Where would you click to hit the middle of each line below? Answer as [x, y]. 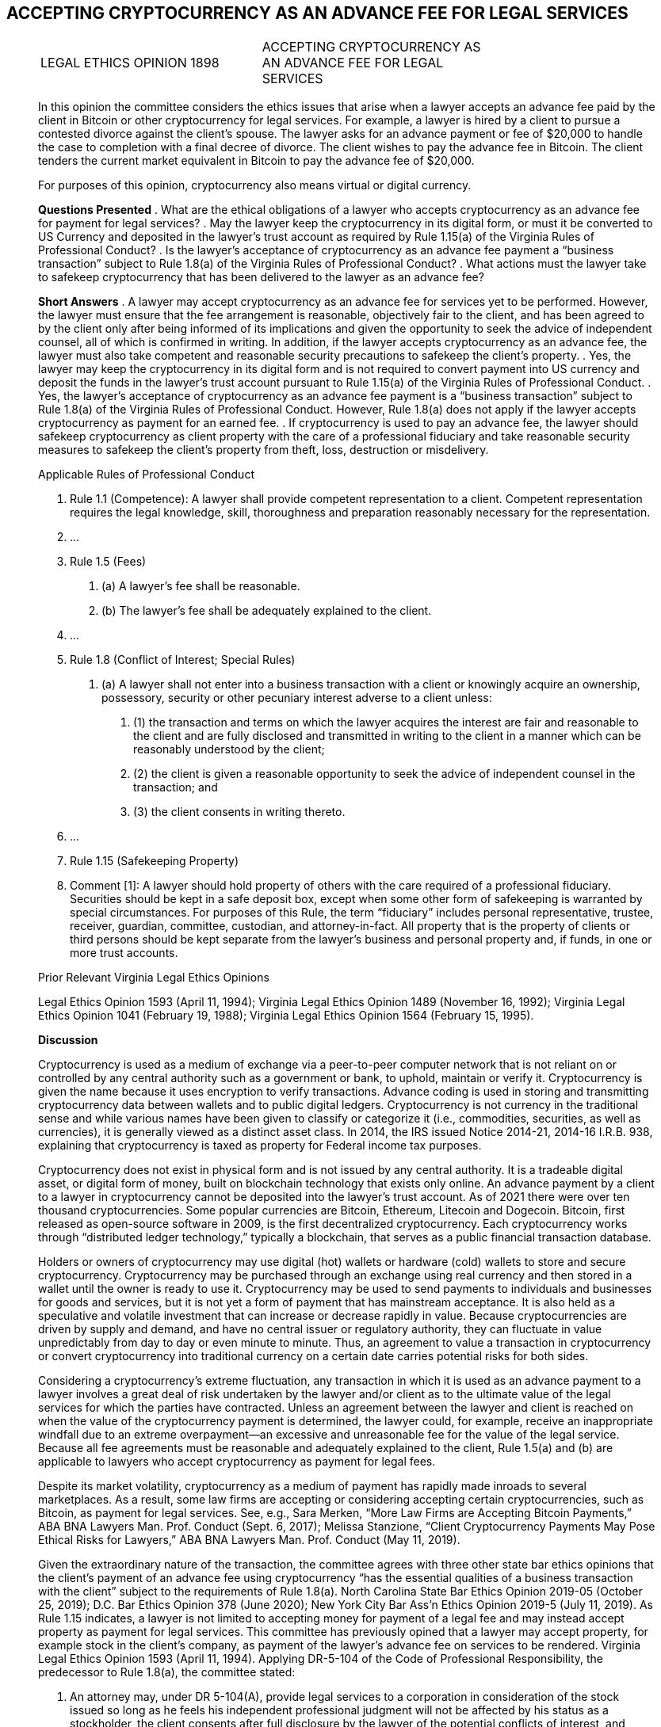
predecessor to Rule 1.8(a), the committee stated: [167, 1672]
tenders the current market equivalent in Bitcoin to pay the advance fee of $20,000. [256, 161]
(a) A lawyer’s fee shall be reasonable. [201, 586]
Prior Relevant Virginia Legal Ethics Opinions [154, 978]
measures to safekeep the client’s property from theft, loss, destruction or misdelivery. [264, 450]
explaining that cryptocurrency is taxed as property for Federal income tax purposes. [260, 1146]
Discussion [68, 1040]
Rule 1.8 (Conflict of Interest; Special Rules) [183, 660]
